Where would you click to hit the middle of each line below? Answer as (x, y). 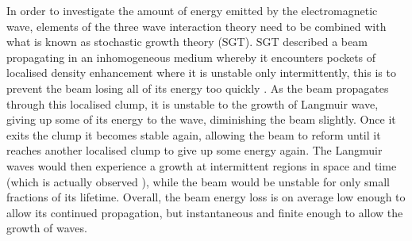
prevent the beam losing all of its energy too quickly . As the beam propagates (198, 88)
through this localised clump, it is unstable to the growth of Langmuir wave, (193, 103)
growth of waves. (47, 228)
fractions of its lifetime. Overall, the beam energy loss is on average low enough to (206, 197)
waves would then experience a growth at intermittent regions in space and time (202, 165)
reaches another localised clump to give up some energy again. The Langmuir (194, 150)
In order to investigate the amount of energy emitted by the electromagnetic (192, 10)
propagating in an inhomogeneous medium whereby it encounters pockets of (191, 57)
